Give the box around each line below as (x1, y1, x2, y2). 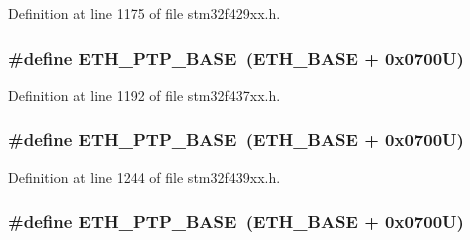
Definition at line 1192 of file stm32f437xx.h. (8, 84, 281, 105)
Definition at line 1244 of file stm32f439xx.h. (8, 166, 281, 187)
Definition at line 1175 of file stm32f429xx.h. (8, 3, 281, 23)
